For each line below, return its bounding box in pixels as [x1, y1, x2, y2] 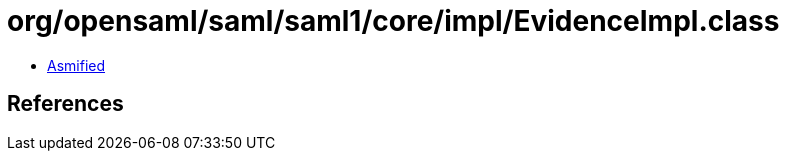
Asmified [47, 56, 106, 74]
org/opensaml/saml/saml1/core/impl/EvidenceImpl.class [7, 4, 780, 38]
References [7, 91, 124, 117]
